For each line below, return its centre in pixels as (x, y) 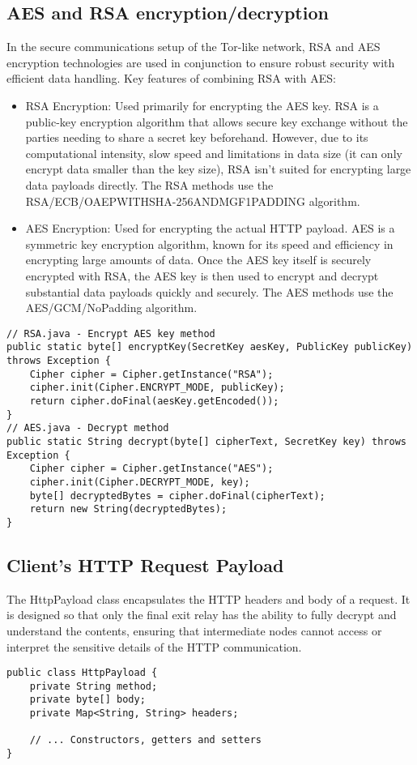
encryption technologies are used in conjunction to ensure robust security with (201, 62)
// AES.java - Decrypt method (88, 428)
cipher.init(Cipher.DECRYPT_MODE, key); (140, 482)
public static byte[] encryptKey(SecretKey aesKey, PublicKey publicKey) (210, 347)
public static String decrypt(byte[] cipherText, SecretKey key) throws (206, 441)
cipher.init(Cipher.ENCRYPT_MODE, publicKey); (157, 388)
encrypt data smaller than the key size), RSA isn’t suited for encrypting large (218, 169)
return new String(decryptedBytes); (128, 509)
